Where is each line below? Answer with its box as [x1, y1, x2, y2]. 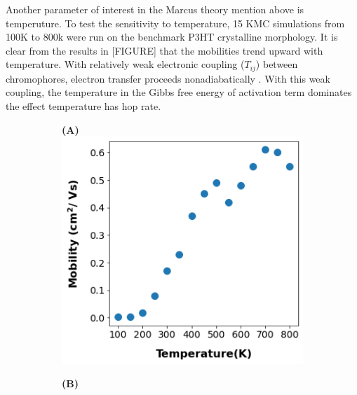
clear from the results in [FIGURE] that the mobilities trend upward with [6, 43, 323, 57]
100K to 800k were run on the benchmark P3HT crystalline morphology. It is [6, 29, 338, 44]
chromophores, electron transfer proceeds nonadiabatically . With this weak [6, 71, 330, 85]
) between [255, 57, 298, 71]
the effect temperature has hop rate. [6, 99, 161, 113]
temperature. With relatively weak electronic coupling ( [6, 57, 245, 71]
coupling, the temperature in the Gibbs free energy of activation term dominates [6, 85, 352, 99]
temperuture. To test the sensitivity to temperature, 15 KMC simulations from [6, 15, 345, 30]
